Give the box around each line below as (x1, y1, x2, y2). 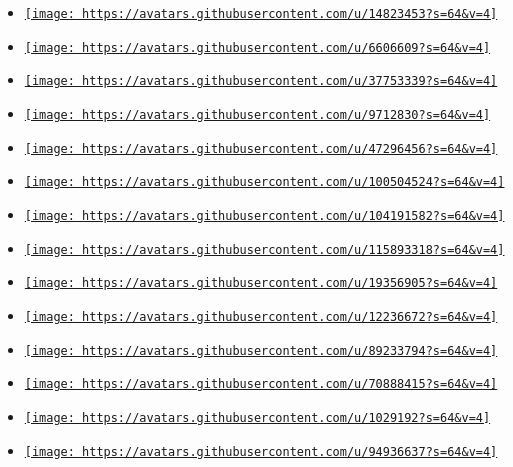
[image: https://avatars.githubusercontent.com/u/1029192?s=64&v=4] (24, 410, 491, 425)
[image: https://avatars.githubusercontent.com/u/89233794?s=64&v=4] (24, 343, 498, 358)
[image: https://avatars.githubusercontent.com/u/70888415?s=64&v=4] (24, 377, 498, 392)
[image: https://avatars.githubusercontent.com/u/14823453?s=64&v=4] (24, 7, 498, 21)
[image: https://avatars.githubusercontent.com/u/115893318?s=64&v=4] (24, 242, 505, 257)
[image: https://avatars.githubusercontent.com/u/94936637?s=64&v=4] (24, 444, 498, 459)
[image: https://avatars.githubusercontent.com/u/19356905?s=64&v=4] (24, 276, 498, 291)
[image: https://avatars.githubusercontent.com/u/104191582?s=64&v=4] (24, 208, 505, 223)
